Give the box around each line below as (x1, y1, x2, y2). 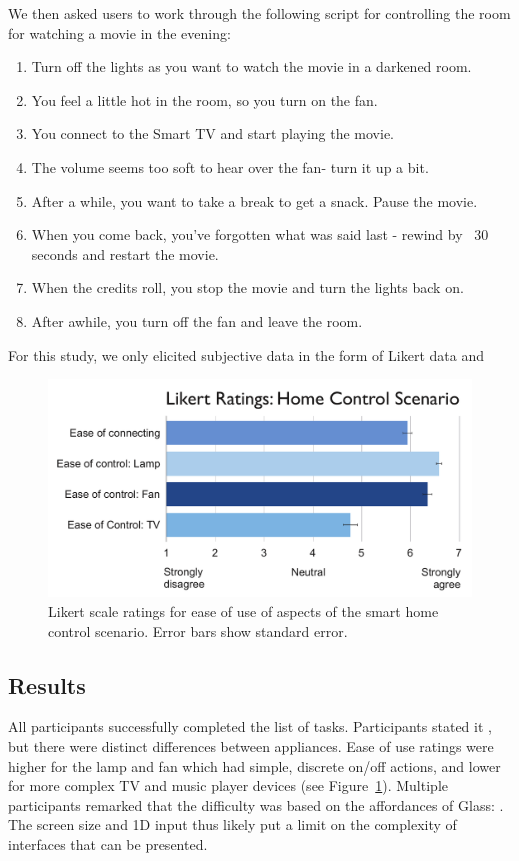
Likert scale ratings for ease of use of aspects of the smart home (48, 600, 439, 621)
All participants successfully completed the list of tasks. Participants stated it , (8, 716, 492, 737)
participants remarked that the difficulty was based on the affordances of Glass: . (8, 794, 504, 815)
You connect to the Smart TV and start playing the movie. (31, 123, 395, 144)
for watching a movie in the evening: (8, 22, 231, 43)
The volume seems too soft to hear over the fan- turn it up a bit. (31, 156, 429, 177)
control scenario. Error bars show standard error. (48, 620, 348, 641)
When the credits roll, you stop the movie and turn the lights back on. (31, 277, 464, 298)
